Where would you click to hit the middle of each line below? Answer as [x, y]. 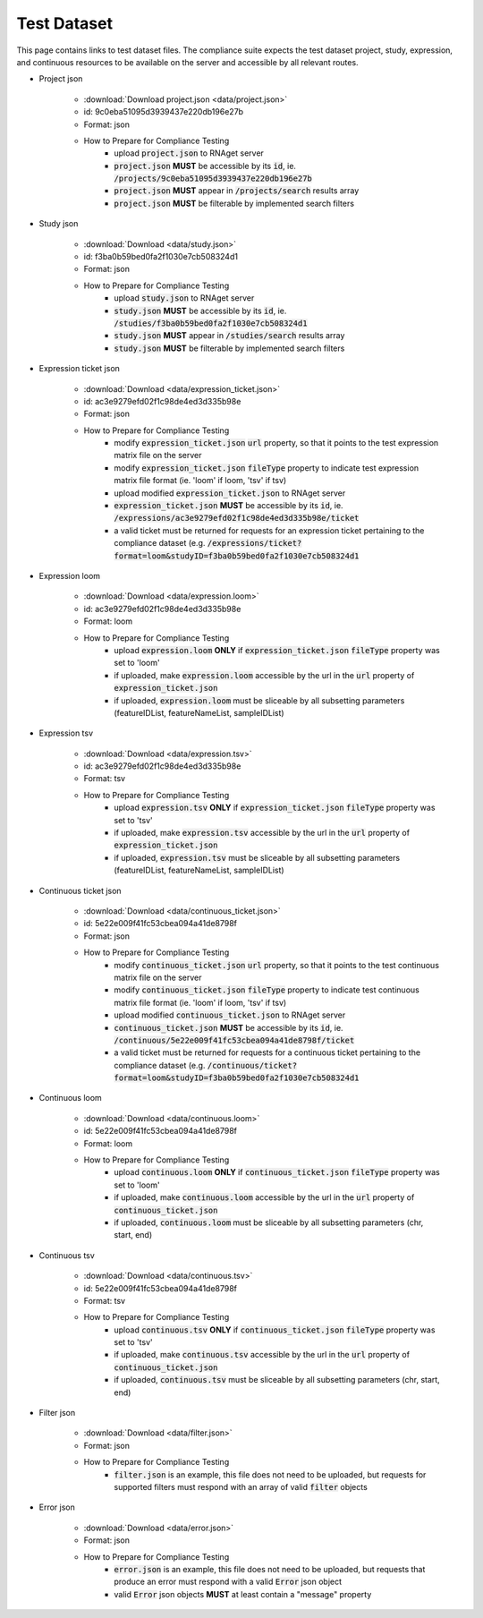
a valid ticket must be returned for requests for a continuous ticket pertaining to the [267, 1052]
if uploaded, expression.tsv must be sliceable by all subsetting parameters [257, 857]
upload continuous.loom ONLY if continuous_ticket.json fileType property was [277, 1172]
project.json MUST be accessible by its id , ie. [205, 166]
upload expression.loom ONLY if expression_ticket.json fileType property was [277, 650]
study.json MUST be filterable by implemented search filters [229, 348]
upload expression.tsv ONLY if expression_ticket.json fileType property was [275, 808]
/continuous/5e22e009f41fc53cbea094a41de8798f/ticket [234, 1040]
